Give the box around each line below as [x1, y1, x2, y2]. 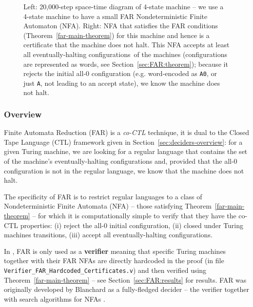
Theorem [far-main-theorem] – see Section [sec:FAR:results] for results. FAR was [4, 274, 247, 285]
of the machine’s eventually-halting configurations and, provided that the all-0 [4, 156, 237, 166]
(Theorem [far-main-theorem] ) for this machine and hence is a [23, 30, 210, 40]
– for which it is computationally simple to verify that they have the [32, 211, 236, 221]
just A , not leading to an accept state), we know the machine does [23, 77, 220, 88]
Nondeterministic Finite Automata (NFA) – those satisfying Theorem [4, 201, 212, 211]
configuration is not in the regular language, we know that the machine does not [4, 165, 244, 175]
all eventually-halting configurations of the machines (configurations [23, 49, 228, 59]
